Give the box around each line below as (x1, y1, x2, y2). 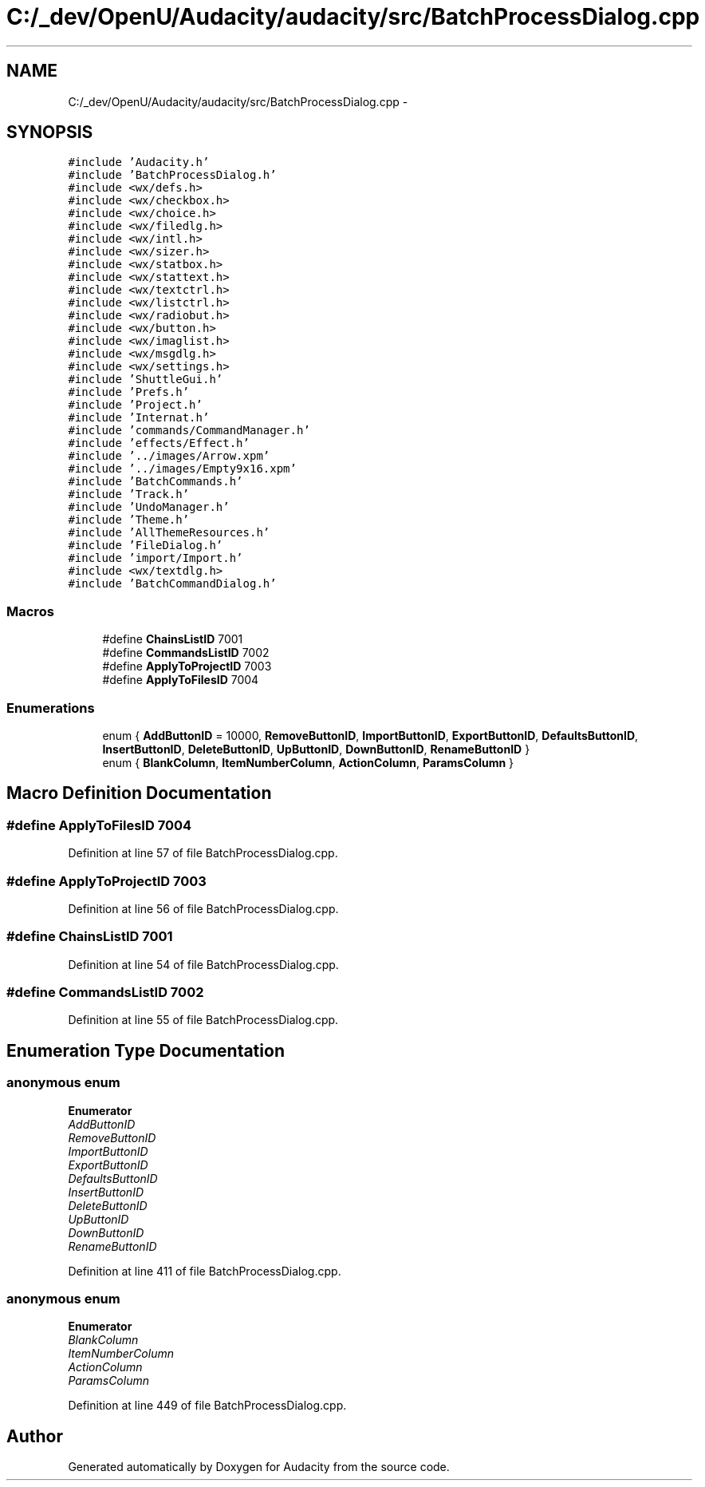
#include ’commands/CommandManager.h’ (68, 424, 310, 437)
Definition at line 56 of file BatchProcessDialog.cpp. (68, 901, 339, 916)
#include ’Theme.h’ (68, 513, 190, 527)
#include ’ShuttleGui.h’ (68, 373, 223, 386)
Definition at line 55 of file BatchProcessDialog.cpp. (68, 1013, 339, 1027)
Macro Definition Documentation (6, 783, 272, 804)
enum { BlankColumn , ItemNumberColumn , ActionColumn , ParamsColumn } (102, 755, 514, 769)
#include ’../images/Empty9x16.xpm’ (68, 462, 297, 476)
